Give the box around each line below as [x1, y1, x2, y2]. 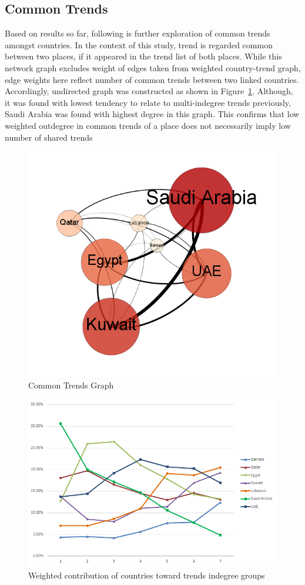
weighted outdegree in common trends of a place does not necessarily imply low [5, 119, 291, 131]
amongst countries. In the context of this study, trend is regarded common [5, 38, 273, 51]
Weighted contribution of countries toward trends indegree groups [28, 569, 265, 581]
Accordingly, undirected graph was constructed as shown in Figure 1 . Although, [5, 85, 293, 97]
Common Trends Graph [28, 379, 114, 391]
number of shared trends [5, 131, 93, 143]
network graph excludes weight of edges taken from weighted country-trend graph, [5, 61, 301, 74]
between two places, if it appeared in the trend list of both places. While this [5, 50, 282, 62]
